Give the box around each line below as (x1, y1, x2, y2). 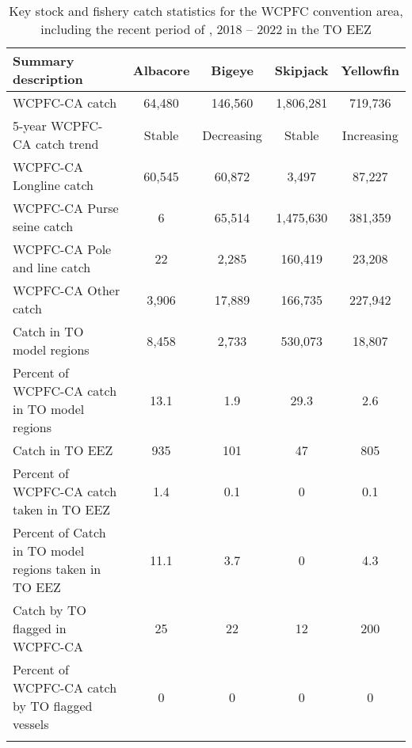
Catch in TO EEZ (13, 441, 113, 459)
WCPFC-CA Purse (13, 199, 119, 217)
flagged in (13, 619, 67, 637)
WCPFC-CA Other (13, 281, 120, 299)
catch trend (35, 135, 99, 153)
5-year (13, 116, 47, 135)
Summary (13, 51, 74, 70)
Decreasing (202, 125, 262, 144)
